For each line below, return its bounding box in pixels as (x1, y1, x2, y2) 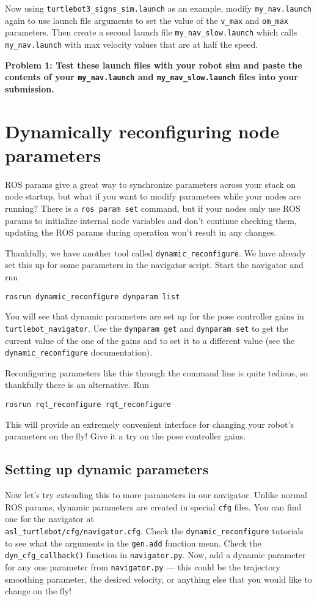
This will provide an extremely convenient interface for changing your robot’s (5, 417, 294, 430)
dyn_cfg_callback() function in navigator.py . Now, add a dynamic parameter (5, 548, 306, 561)
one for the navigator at (5, 512, 94, 525)
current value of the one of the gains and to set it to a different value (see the (5, 334, 295, 346)
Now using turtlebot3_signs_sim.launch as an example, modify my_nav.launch (5, 2, 312, 14)
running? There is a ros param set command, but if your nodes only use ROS (5, 201, 301, 214)
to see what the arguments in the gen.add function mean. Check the (5, 536, 261, 549)
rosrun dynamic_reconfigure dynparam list (5, 292, 180, 301)
